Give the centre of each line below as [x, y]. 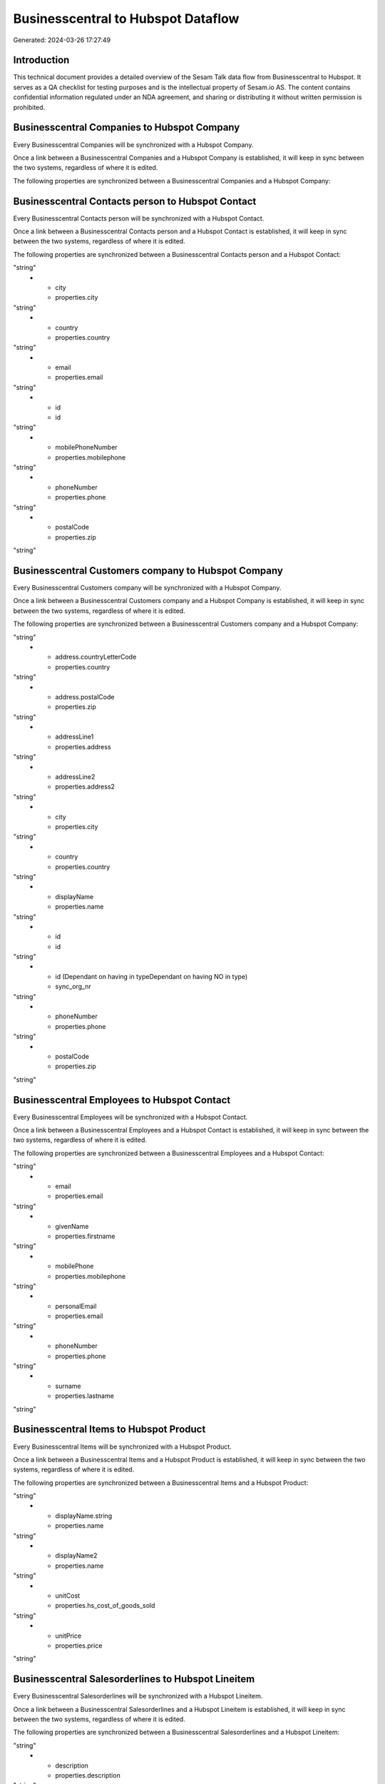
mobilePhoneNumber [86, 447]
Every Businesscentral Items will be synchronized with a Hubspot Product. [122, 1446]
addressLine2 [75, 777]
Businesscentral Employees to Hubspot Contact [122, 1100]
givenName [72, 1226]
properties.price [79, 1646]
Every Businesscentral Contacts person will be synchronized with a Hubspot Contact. [139, 218]
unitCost [68, 1596]
